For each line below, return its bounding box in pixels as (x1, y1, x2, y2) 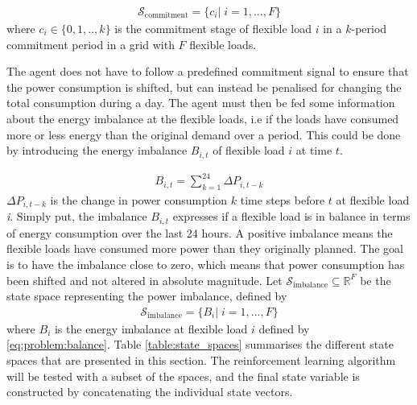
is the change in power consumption (50, 191, 228, 208)
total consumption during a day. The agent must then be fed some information (6, 94, 395, 111)
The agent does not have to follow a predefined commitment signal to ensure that (6, 63, 409, 80)
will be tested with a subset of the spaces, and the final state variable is (6, 367, 360, 384)
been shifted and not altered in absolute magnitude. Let (6, 271, 283, 288)
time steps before (240, 191, 325, 208)
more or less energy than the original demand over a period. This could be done (6, 126, 401, 143)
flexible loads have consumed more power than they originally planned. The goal (6, 240, 404, 257)
